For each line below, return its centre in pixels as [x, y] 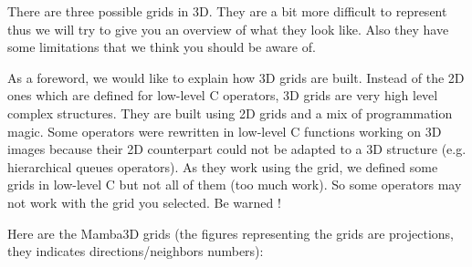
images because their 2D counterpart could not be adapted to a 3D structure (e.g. [237, 149]
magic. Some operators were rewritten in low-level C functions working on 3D [225, 131]
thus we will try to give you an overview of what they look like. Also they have [228, 29]
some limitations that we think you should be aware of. [162, 47]
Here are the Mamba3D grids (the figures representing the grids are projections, [231, 233]
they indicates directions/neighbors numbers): [136, 251]
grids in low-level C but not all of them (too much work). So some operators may [235, 185]
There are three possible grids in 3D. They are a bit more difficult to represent [227, 11]
